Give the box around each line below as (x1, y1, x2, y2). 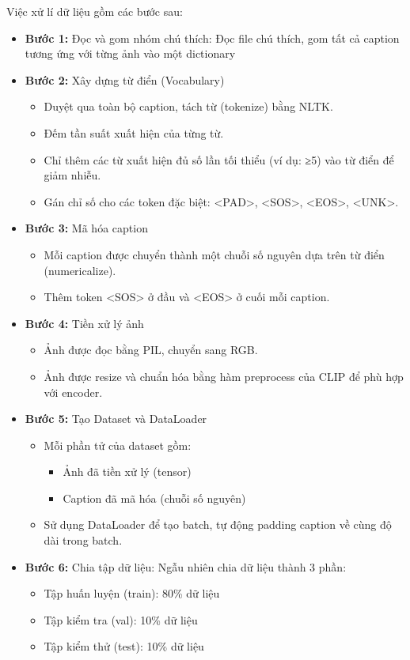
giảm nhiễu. (44, 167, 101, 183)
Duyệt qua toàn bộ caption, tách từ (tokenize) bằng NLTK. (44, 98, 333, 115)
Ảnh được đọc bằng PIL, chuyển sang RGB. (44, 341, 258, 358)
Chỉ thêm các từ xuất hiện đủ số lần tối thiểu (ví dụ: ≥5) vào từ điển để (44, 151, 394, 168)
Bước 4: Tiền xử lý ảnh (25, 315, 144, 331)
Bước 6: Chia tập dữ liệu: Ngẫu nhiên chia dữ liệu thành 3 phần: (25, 558, 347, 575)
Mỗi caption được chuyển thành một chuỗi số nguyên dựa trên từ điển (44, 246, 385, 262)
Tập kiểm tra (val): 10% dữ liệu (44, 611, 198, 628)
